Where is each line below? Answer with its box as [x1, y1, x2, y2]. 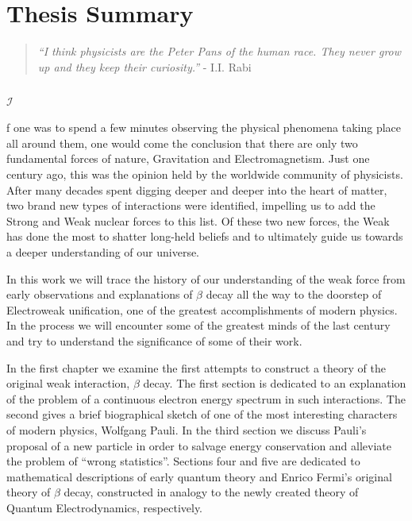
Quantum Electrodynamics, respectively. [6, 499, 203, 515]
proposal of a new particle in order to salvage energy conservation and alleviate [6, 437, 392, 453]
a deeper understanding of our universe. [6, 244, 200, 260]
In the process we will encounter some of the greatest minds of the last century [6, 317, 391, 334]
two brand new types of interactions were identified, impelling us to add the [6, 197, 375, 214]
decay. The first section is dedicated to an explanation [143, 375, 406, 392]
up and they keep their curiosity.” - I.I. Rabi [37, 58, 252, 75]
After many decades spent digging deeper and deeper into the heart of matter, [6, 181, 387, 198]
